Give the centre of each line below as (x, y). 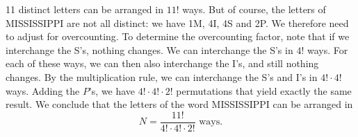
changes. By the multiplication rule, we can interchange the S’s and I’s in (162, 76)
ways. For (327, 49)
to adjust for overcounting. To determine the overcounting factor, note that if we (178, 36)
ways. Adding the (43, 90)
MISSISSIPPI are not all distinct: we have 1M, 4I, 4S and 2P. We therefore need (177, 22)
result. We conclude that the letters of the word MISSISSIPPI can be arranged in (179, 104)
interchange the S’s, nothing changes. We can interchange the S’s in (149, 49)
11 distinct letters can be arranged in (84, 9)
